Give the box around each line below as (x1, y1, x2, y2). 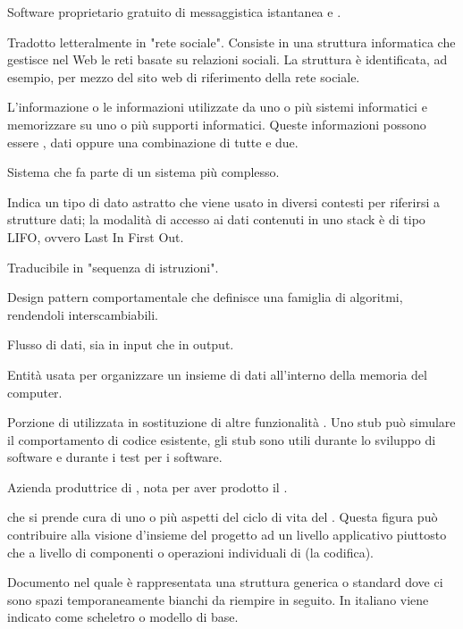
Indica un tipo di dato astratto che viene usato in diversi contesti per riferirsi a (7, 192, 441, 211)
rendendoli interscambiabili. (7, 305, 158, 323)
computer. (7, 382, 63, 401)
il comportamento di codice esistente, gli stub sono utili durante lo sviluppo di (7, 430, 436, 449)
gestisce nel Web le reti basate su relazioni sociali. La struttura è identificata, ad (7, 50, 448, 69)
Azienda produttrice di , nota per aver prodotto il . (7, 477, 288, 496)
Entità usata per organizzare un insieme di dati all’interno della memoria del (7, 365, 427, 383)
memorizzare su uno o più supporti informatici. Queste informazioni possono (7, 114, 426, 133)
